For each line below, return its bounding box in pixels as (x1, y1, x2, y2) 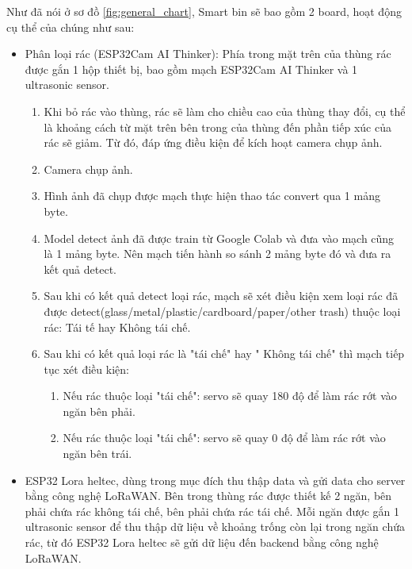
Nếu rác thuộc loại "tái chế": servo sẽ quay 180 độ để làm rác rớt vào (63, 387, 397, 404)
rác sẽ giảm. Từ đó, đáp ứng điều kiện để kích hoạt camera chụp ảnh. (44, 134, 383, 151)
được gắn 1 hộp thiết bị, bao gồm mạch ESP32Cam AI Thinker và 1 (25, 60, 358, 77)
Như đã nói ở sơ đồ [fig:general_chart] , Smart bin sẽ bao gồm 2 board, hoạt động (6, 3, 402, 19)
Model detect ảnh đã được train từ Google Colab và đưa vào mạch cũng (44, 229, 395, 246)
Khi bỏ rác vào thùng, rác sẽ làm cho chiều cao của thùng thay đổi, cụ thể (44, 102, 406, 119)
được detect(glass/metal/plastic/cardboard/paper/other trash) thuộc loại (44, 302, 401, 319)
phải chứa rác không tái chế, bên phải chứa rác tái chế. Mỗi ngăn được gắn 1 (25, 502, 400, 519)
